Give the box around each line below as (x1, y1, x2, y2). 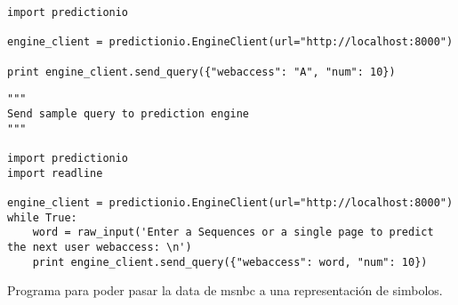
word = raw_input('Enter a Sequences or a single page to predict (32, 226, 434, 239)
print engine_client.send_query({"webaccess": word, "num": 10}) (32, 255, 428, 269)
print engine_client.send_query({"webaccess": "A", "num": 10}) (7, 65, 396, 78)
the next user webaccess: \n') (7, 240, 192, 253)
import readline (7, 166, 103, 180)
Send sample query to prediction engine (7, 107, 250, 120)
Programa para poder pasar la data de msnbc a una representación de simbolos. (7, 281, 443, 300)
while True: (7, 211, 77, 224)
